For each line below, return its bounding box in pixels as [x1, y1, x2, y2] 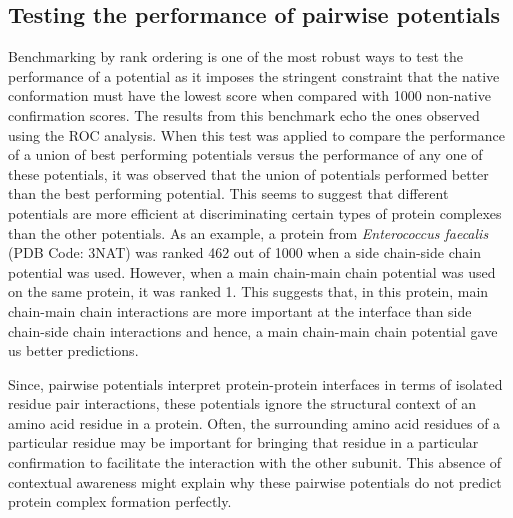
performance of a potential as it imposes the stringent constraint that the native [8, 65, 500, 86]
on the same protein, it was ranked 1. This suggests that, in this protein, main [8, 281, 489, 302]
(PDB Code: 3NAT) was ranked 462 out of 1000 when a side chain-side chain [8, 242, 481, 263]
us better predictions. [8, 340, 139, 361]
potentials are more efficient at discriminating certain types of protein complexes [8, 202, 502, 223]
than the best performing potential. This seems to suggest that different [8, 183, 449, 204]
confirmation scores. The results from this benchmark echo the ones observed [8, 104, 480, 125]
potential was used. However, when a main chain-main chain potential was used [8, 261, 496, 282]
